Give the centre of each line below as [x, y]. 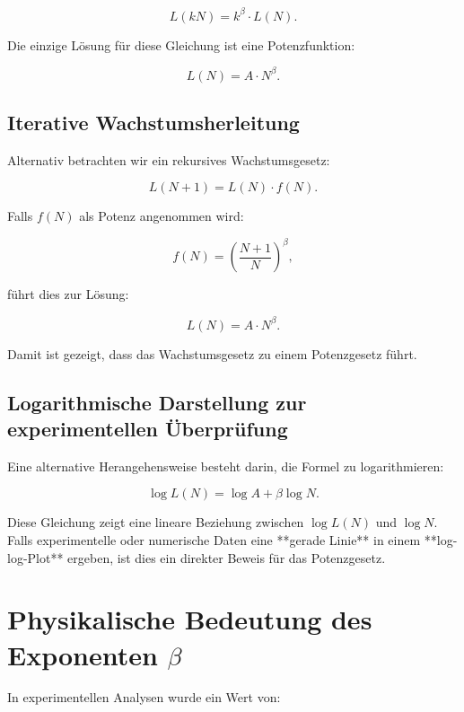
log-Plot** [35, 557]
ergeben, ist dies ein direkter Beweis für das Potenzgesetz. [227, 557]
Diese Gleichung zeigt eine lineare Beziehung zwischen [156, 522]
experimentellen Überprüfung [148, 428]
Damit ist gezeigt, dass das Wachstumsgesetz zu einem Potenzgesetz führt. [212, 353]
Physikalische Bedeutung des [190, 619]
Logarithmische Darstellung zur [157, 402]
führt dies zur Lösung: [68, 294]
